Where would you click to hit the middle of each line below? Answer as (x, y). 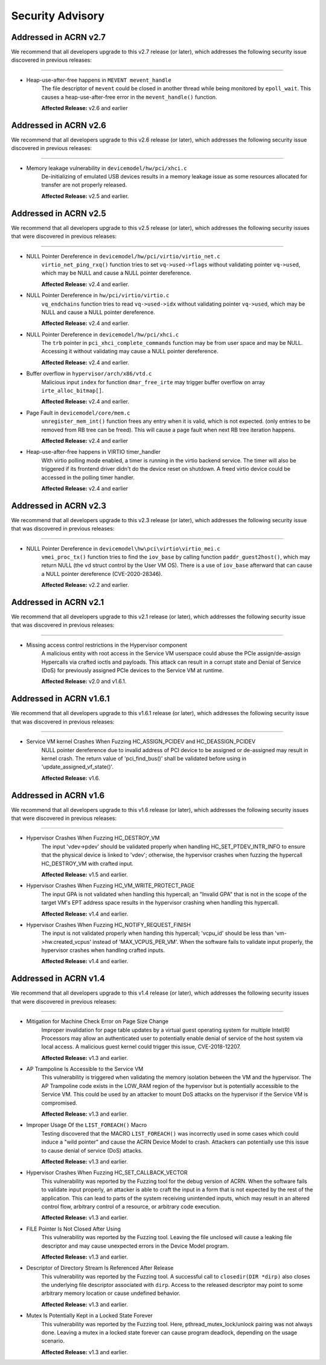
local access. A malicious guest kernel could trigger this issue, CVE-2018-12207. (141, 1047)
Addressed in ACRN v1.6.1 (60, 699)
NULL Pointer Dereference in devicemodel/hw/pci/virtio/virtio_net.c (123, 256)
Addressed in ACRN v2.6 (59, 125)
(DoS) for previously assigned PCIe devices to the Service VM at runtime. (133, 670)
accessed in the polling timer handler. (88, 477)
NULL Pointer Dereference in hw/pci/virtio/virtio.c (98, 295)
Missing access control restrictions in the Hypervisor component (107, 645)
